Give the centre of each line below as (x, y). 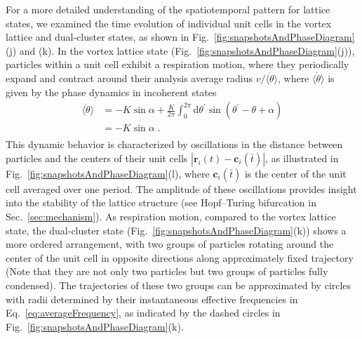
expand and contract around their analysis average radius (129, 78)
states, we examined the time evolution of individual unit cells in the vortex (169, 23)
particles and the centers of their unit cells (97, 158)
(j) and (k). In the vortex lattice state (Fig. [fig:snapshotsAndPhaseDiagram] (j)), (180, 50)
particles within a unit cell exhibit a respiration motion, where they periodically (177, 64)
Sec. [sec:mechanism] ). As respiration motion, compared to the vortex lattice (171, 217)
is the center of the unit (295, 173)
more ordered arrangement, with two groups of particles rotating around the (170, 244)
